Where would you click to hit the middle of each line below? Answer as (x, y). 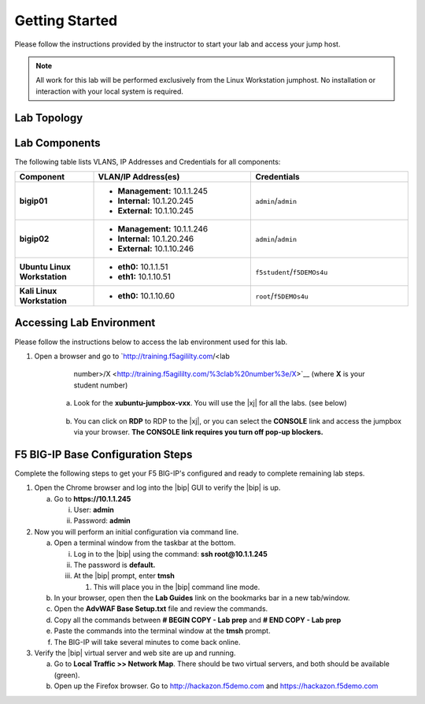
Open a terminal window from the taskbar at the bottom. (145, 543)
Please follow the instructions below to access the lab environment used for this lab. (151, 342)
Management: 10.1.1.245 (163, 191)
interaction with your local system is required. (110, 91)
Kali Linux (38, 291)
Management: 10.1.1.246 (163, 229)
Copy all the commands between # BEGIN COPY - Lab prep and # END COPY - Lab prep (198, 620)
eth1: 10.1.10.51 (144, 277)
